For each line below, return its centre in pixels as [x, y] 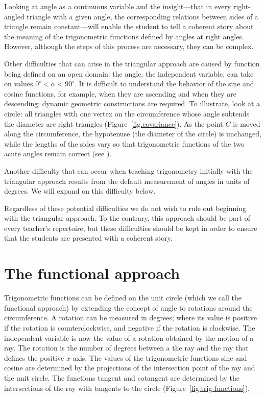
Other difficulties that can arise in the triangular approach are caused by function [132, 63]
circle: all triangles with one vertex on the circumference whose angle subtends [127, 113]
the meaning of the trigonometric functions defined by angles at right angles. [124, 36]
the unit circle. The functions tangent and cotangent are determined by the [122, 377]
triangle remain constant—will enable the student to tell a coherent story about [129, 26]
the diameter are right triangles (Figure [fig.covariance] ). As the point [114, 123]
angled [14, 16]
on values [19, 84]
